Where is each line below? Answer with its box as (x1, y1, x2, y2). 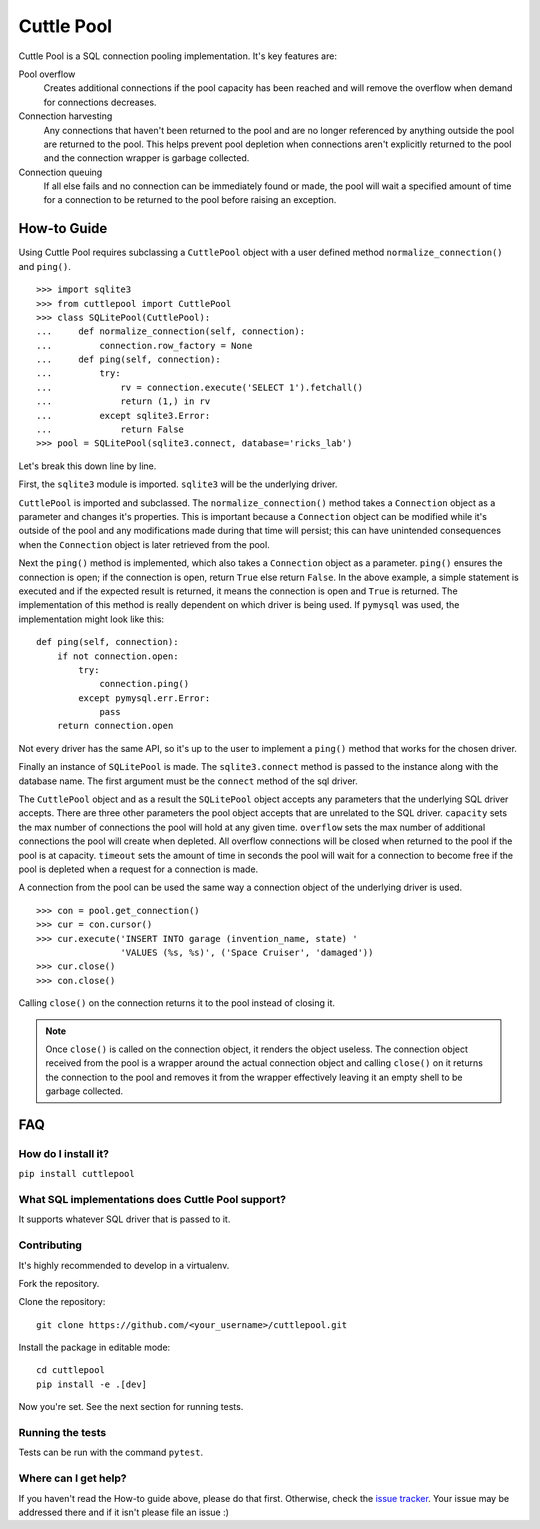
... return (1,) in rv (36, 396, 211, 407)
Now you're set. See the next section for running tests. (18, 1401, 244, 1413)
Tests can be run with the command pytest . (18, 1446, 204, 1459)
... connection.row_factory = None (36, 340, 253, 351)
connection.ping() (99, 678, 190, 690)
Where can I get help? (18, 1471, 127, 1485)
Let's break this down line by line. (18, 460, 157, 472)
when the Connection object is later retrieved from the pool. (18, 538, 270, 550)
